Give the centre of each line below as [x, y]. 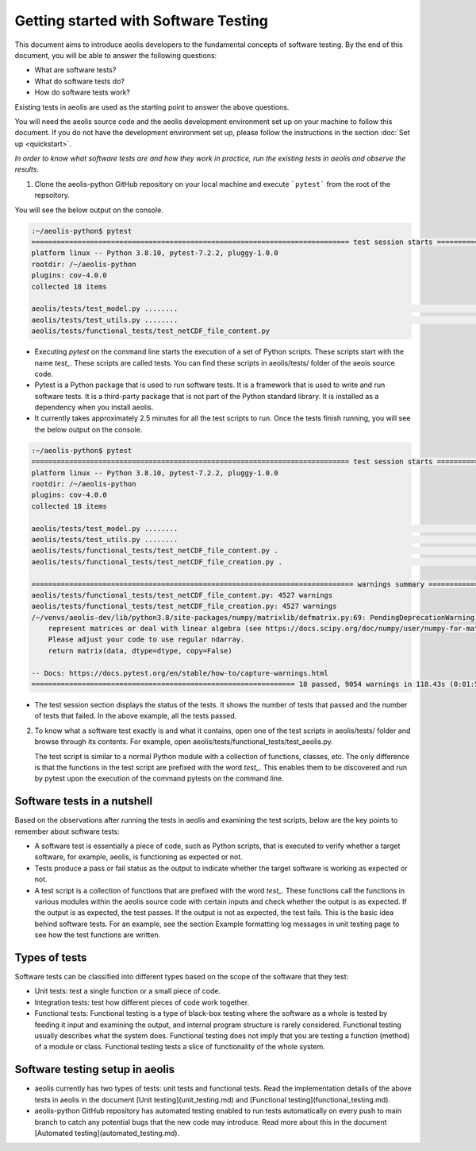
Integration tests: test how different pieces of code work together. [142, 1002]
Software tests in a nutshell [84, 802]
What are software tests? [75, 70]
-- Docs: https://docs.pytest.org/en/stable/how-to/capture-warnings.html [180, 673]
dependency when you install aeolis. [94, 407]
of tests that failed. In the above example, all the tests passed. [136, 716]
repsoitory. [52, 196]
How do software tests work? [83, 92]
